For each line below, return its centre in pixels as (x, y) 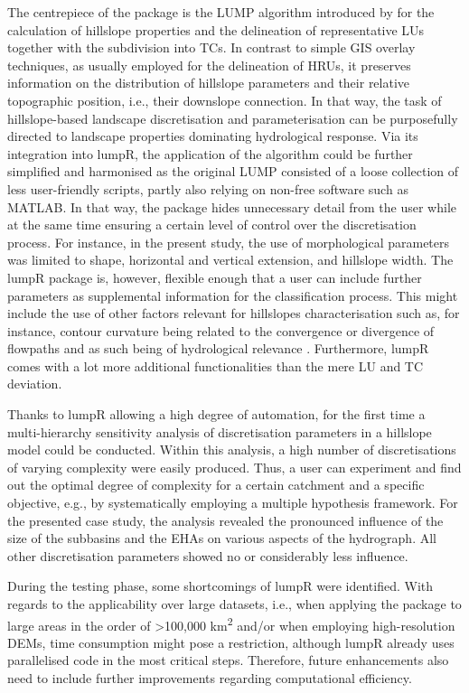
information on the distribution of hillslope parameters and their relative (209, 83)
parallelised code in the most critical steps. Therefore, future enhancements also (228, 660)
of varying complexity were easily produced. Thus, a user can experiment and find (234, 467)
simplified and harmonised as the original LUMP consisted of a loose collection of (233, 171)
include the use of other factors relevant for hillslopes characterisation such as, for (234, 313)
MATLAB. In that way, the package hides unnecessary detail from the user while (232, 206)
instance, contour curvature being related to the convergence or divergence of (221, 330)
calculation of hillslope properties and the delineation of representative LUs (216, 29)
